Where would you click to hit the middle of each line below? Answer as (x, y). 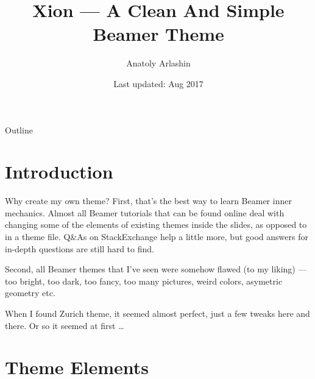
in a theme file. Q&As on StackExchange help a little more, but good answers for (157, 236)
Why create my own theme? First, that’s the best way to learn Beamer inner (148, 201)
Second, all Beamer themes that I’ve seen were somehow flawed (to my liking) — (156, 269)
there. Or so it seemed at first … (65, 325)
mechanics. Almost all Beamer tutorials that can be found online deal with (145, 212)
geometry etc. (30, 293)
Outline (19, 129)
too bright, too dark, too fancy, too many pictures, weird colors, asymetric (144, 281)
